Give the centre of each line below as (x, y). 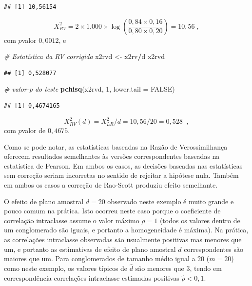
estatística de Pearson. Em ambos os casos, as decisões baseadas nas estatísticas (123, 165)
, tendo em (206, 268)
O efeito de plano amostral (44, 201)
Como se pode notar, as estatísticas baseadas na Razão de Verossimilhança (116, 146)
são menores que (160, 268)
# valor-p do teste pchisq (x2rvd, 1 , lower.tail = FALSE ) (89, 89)
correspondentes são (213, 249)
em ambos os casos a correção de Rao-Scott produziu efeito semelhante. (111, 185)
